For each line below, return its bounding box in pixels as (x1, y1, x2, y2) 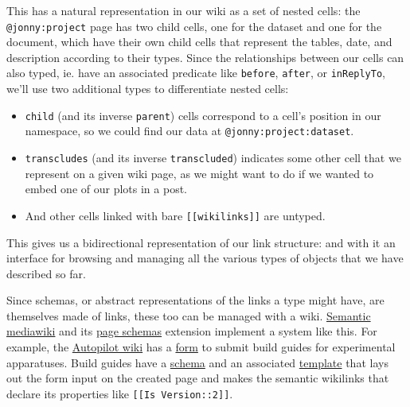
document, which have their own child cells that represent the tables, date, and (6, 33, 392, 50)
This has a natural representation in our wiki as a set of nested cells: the (6, 2, 361, 18)
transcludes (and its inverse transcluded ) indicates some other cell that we (25, 149, 401, 165)
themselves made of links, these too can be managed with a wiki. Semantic (6, 307, 371, 324)
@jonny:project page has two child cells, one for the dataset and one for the (6, 17, 382, 34)
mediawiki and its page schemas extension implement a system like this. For (6, 323, 377, 339)
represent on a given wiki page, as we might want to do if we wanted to (25, 165, 374, 181)
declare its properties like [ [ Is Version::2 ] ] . (6, 385, 233, 401)
